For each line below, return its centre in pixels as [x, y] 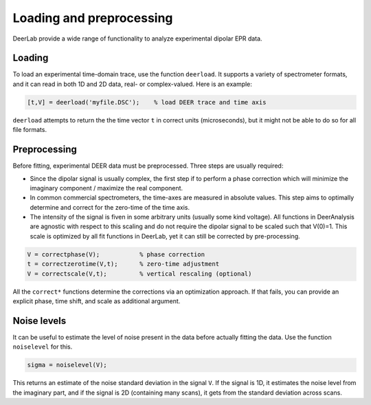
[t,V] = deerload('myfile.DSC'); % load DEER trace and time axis [147, 102]
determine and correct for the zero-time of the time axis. [110, 207]
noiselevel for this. [43, 347]
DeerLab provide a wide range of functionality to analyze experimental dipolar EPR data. [137, 39]
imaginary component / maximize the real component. [106, 188]
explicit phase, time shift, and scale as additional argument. [97, 301]
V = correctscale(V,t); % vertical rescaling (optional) [139, 274]
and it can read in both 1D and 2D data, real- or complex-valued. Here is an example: [132, 84]
